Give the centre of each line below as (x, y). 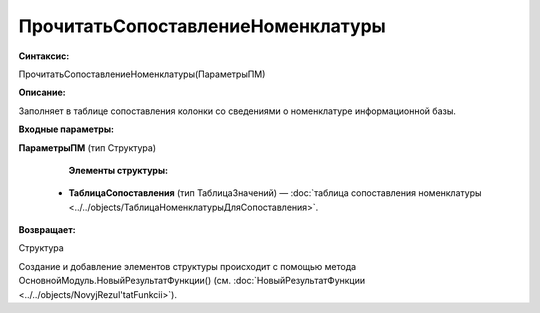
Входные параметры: (66, 129)
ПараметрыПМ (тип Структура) (87, 147)
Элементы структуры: (118, 170)
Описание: (42, 92)
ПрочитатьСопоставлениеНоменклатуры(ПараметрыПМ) (142, 74)
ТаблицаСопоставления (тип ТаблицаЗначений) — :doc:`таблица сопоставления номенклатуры (275, 193)
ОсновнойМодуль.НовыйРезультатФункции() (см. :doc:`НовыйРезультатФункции (191, 281)
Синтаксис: (44, 56)
